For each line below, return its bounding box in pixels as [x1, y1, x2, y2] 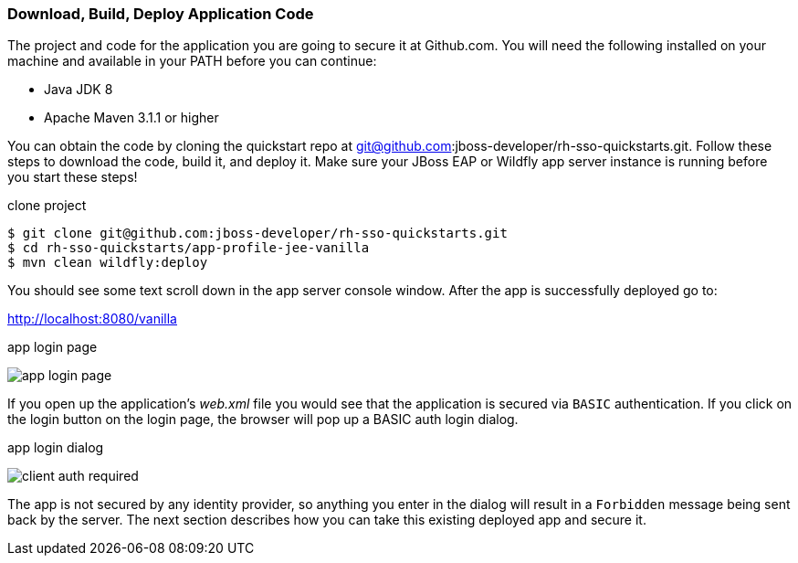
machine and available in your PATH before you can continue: [7, 53, 377, 69]
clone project [7, 197, 87, 214]
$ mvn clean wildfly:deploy [7, 255, 208, 271]
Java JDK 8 [44, 81, 113, 98]
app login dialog [7, 440, 104, 456]
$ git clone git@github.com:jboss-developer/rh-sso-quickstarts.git [7, 226, 508, 241]
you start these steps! [7, 169, 138, 186]
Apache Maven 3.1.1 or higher [44, 110, 219, 126]
